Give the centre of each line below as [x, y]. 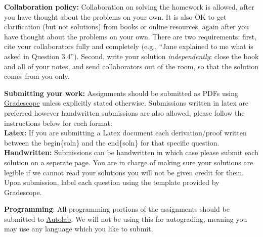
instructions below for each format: [58, 123]
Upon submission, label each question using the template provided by [112, 182]
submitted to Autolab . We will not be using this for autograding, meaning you [126, 219]
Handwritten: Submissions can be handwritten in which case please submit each [131, 152]
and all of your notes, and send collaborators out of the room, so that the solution [131, 66]
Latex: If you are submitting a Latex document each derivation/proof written [125, 133]
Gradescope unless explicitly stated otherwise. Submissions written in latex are [126, 103]
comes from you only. [37, 76]
